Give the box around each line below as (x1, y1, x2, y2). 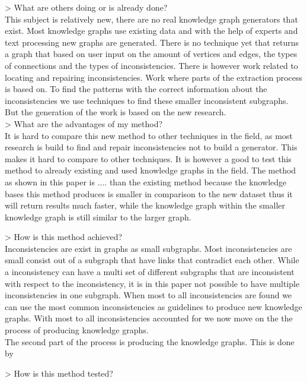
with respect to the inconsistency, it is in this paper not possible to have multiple (5, 277, 300, 289)
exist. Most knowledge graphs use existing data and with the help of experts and (5, 24, 298, 37)
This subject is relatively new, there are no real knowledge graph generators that (5, 12, 298, 25)
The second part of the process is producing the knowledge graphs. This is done (5, 335, 295, 348)
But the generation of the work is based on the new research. (5, 106, 226, 118)
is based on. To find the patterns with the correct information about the (5, 83, 267, 95)
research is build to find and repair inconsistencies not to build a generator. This (5, 141, 298, 153)
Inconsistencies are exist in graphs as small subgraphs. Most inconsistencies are (5, 242, 292, 254)
